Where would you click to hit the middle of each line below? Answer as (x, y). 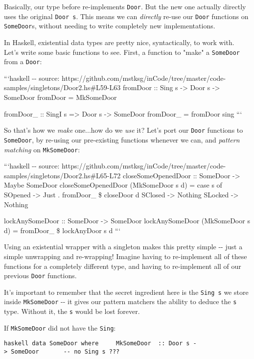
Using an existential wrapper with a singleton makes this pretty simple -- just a (123, 247)
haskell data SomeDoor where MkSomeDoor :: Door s (97, 344)
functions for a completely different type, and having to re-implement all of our (123, 266)
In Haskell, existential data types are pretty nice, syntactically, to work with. (119, 42)
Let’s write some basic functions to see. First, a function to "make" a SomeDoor (122, 52)
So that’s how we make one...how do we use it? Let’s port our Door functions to (124, 130)
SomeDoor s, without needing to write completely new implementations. (110, 26)
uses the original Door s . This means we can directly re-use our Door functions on (126, 16)
